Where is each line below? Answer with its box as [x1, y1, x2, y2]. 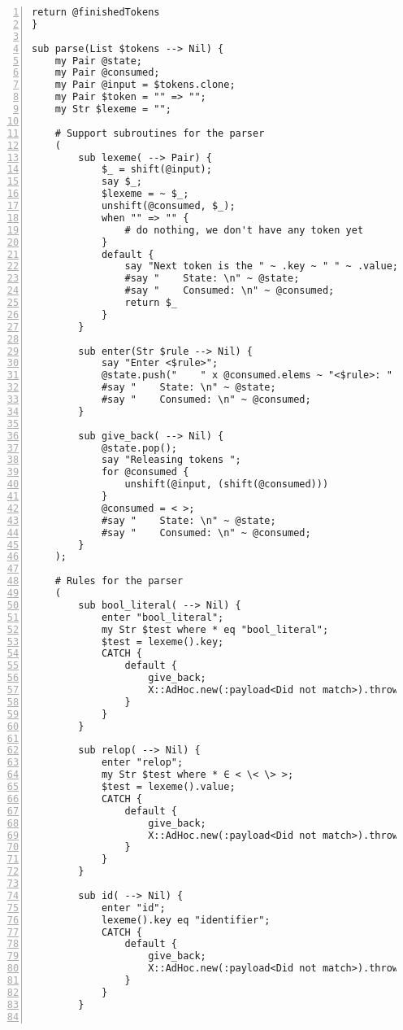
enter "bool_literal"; [101, 611, 224, 623]
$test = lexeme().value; [101, 781, 236, 792]
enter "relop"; [101, 757, 184, 769]
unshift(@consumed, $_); [101, 200, 236, 212]
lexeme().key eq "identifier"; [101, 914, 271, 926]
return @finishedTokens [32, 7, 160, 18]
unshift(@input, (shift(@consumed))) [124, 478, 329, 491]
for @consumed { [101, 466, 189, 478]
